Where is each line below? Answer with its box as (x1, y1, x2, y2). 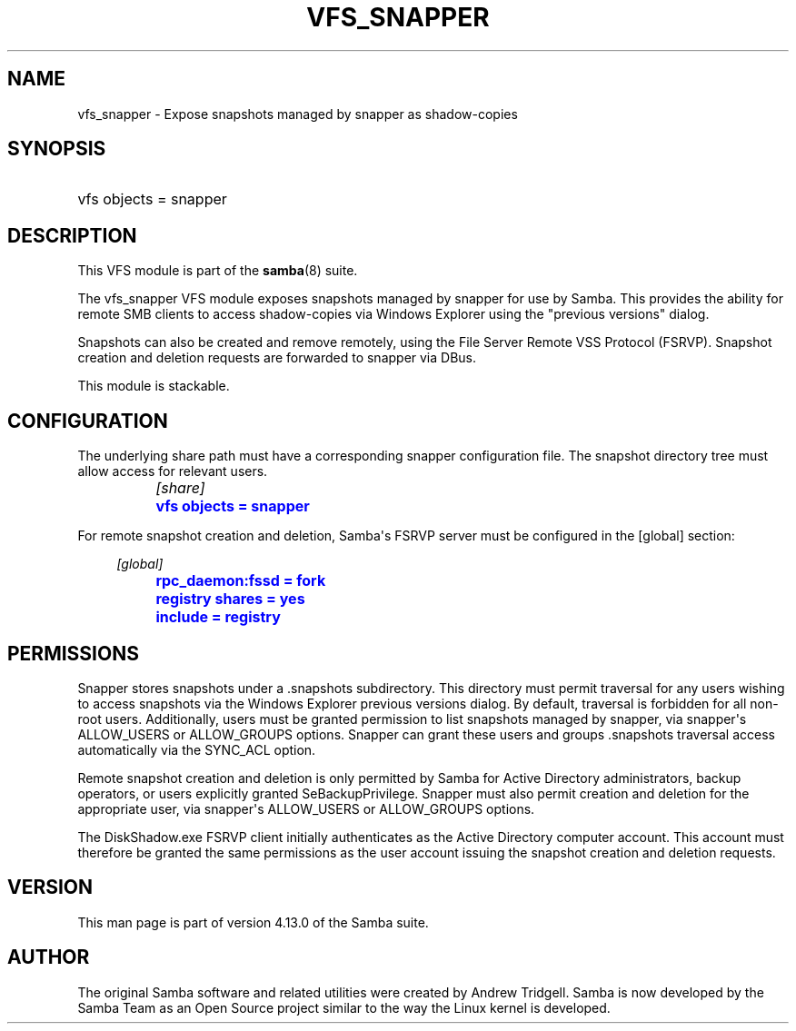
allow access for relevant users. (77, 463, 268, 480)
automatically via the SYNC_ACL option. (77, 741, 316, 758)
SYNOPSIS (7, 137, 106, 161)
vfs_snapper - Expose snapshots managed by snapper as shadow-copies (77, 105, 518, 122)
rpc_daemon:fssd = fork (155, 571, 326, 590)
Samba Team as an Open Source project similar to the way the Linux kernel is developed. (77, 999, 611, 1016)
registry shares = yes (155, 590, 305, 609)
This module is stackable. (77, 378, 230, 394)
